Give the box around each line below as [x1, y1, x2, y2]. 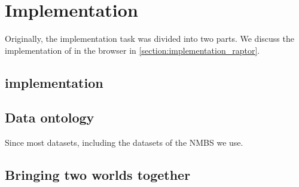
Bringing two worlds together [5, 165, 191, 184]
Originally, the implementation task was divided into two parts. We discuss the [5, 32, 294, 45]
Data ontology [5, 108, 94, 127]
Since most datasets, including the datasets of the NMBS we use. [5, 136, 243, 149]
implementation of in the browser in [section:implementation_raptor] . [5, 44, 260, 56]
